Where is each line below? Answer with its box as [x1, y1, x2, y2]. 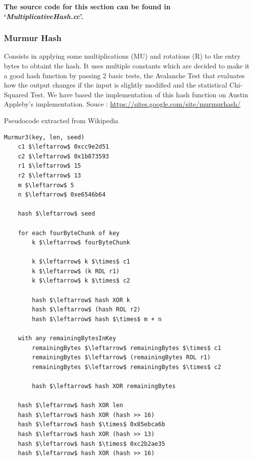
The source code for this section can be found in [4, 1, 171, 11]
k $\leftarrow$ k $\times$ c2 [32, 277, 130, 285]
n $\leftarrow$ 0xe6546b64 [18, 191, 106, 198]
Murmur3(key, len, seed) [4, 133, 85, 141]
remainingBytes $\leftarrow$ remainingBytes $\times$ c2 [32, 363, 221, 371]
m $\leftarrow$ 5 [18, 181, 74, 189]
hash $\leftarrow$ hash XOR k [32, 296, 130, 304]
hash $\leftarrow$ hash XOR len [18, 402, 123, 409]
